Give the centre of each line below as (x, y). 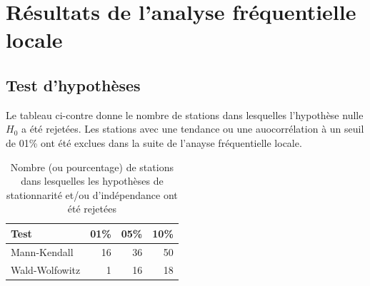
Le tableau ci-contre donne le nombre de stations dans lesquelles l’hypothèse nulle (185, 114)
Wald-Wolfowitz (46, 269)
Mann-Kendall (42, 251)
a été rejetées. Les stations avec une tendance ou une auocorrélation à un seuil (192, 129)
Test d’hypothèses (73, 85)
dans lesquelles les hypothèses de (92, 181)
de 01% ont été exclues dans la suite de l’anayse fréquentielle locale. (154, 142)
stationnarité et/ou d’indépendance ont (92, 194)
